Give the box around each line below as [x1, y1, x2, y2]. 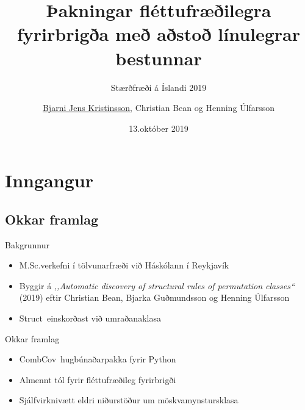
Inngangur [5, 168, 93, 193]
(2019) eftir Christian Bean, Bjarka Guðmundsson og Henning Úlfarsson [19, 291, 290, 304]
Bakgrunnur [5, 238, 50, 251]
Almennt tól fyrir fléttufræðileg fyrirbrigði [19, 373, 176, 386]
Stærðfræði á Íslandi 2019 [110, 81, 207, 93]
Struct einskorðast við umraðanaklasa [19, 312, 161, 325]
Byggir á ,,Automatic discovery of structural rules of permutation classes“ [19, 279, 295, 292]
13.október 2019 [129, 121, 188, 134]
